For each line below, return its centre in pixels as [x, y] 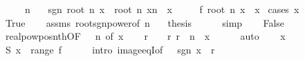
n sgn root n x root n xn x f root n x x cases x [162, 9]
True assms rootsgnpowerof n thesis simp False [145, 22]
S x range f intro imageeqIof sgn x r [110, 49]
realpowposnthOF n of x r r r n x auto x [145, 36]
